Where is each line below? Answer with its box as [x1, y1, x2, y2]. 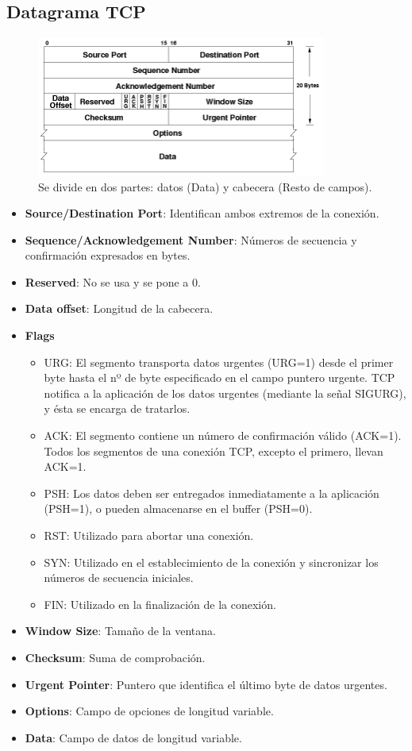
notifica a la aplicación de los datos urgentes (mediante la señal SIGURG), [44, 384, 406, 401]
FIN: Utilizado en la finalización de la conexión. [44, 595, 276, 612]
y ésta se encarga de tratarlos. [44, 400, 191, 417]
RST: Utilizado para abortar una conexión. [44, 527, 254, 543]
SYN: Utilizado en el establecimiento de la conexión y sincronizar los [44, 553, 379, 570]
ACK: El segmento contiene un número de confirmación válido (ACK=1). [44, 427, 402, 444]
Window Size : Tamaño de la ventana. [25, 622, 216, 639]
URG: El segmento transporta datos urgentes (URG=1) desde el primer [44, 353, 394, 370]
